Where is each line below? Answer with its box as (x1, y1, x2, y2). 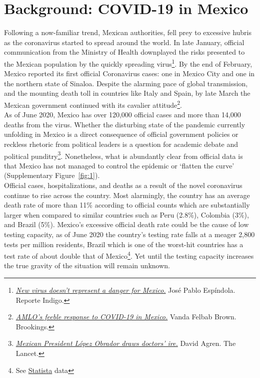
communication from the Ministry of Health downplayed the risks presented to (4, 47, 245, 57)
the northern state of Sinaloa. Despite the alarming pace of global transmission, (4, 78, 248, 88)
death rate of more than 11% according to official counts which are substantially (4, 200, 250, 210)
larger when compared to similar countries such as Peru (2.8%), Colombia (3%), (4, 209, 249, 220)
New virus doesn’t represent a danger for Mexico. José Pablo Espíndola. (15, 285, 235, 295)
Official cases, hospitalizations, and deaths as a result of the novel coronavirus (4, 180, 242, 190)
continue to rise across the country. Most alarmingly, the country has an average (4, 190, 250, 200)
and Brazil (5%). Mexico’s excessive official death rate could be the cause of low (4, 219, 249, 230)
